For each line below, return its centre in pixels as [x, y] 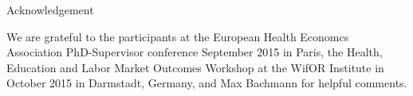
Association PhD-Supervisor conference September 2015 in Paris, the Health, [195, 52]
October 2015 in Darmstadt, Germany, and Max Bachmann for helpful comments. [207, 83]
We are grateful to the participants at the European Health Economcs [178, 36]
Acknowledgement [50, 10]
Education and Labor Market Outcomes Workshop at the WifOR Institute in [195, 67]
